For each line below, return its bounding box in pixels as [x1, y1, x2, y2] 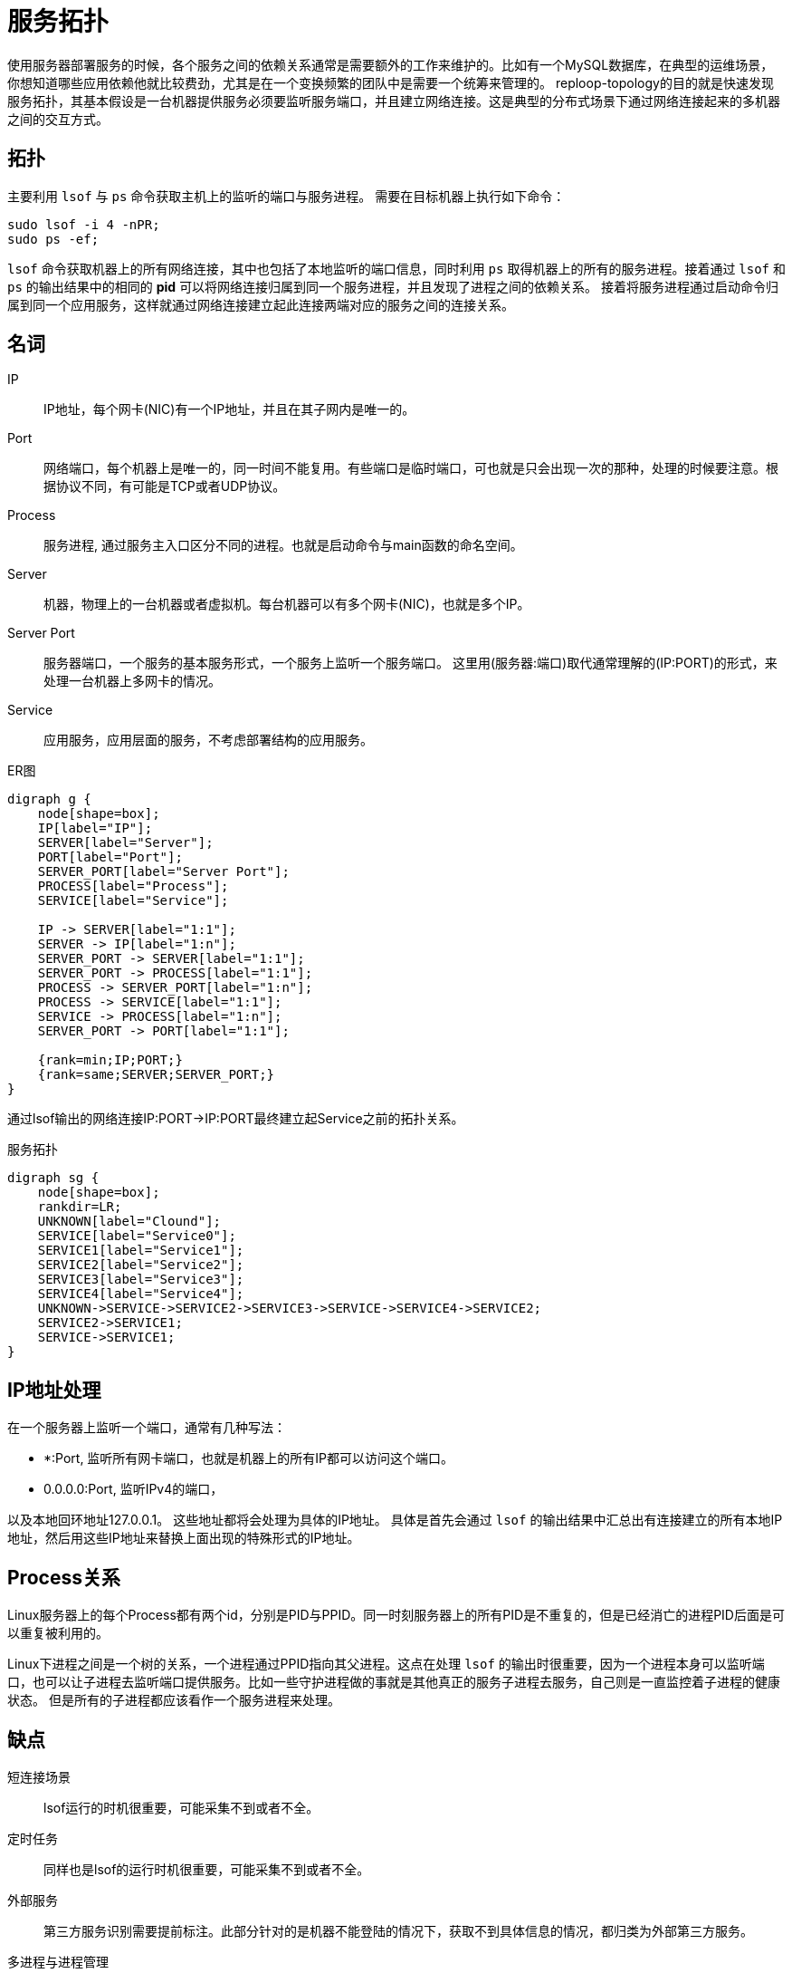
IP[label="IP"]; [37, 821, 153, 836]
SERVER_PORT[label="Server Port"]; [37, 864, 290, 880]
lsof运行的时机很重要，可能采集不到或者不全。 [43, 1799, 320, 1815]
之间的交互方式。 [7, 111, 109, 127]
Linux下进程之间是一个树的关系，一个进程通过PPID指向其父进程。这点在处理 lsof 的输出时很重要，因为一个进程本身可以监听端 [7, 1656, 765, 1672]
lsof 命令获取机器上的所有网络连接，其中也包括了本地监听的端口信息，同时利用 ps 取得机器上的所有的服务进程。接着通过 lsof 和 [7, 260, 786, 276]
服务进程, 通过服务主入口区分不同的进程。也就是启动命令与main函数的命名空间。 [43, 537, 523, 553]
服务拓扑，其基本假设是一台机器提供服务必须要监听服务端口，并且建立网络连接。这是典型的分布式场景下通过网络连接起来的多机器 [7, 92, 780, 109]
